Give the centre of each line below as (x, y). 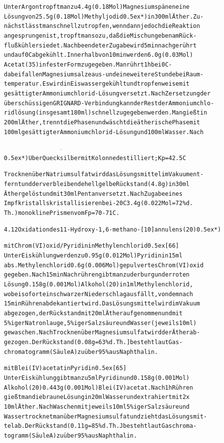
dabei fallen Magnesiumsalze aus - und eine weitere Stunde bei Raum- (104, 74)
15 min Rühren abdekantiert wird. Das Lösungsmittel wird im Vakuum (102, 304)
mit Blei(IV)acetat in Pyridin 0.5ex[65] (65, 368)
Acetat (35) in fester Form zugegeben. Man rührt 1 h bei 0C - (88, 64)
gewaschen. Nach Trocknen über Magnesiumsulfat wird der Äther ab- (102, 333)
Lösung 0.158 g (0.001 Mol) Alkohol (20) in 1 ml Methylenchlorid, (99, 284)
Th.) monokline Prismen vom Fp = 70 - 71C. (62, 213)
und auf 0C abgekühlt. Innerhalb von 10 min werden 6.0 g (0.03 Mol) (99, 55)
